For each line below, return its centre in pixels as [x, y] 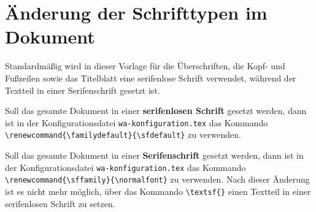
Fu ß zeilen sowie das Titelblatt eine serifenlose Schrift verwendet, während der [151, 78]
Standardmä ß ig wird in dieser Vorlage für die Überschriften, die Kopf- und [145, 66]
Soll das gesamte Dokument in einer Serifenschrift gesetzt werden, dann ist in [154, 155]
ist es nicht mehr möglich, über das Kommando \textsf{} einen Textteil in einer [158, 191]
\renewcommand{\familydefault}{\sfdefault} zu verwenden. [123, 134]
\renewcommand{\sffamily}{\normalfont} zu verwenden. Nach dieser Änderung [157, 179]
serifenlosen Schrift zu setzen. [60, 203]
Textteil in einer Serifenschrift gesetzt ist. [83, 90]
